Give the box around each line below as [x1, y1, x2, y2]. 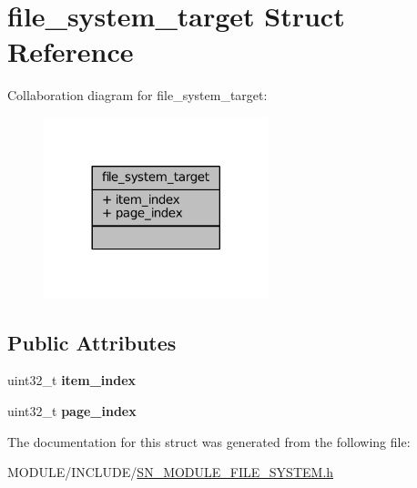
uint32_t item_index [7, 371, 137, 390]
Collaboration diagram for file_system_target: [7, 86, 268, 105]
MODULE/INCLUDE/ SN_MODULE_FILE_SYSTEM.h [7, 463, 334, 482]
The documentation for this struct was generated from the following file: [7, 432, 411, 451]
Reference [7, 33, 134, 70]
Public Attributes [7, 328, 177, 356]
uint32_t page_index [7, 402, 137, 421]
